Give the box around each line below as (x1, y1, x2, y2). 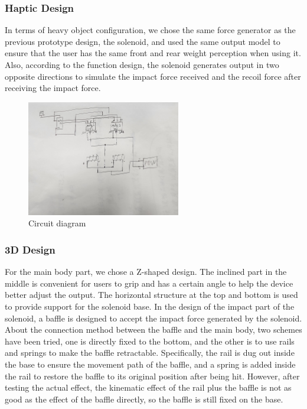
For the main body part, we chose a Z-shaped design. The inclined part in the (5, 265, 287, 278)
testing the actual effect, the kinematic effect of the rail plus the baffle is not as (5, 381, 292, 394)
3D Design (5, 242, 55, 257)
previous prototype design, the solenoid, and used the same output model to (5, 35, 280, 47)
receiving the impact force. (5, 82, 101, 94)
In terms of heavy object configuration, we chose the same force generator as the (5, 24, 296, 36)
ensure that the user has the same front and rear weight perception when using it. (5, 47, 301, 59)
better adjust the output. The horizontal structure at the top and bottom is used (5, 288, 298, 301)
